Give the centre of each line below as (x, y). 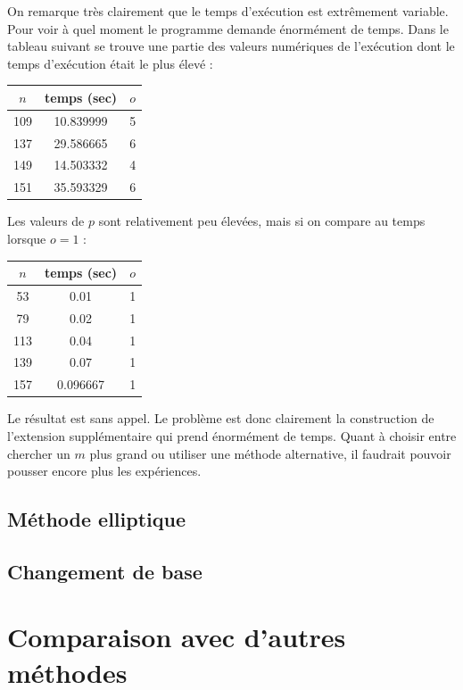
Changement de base (105, 571)
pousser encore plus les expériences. (104, 471)
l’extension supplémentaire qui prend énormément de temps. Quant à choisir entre (232, 435)
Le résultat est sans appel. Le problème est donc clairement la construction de (221, 418)
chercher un (39, 453)
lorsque (27, 238)
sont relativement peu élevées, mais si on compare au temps (262, 221)
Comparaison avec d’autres (177, 637)
